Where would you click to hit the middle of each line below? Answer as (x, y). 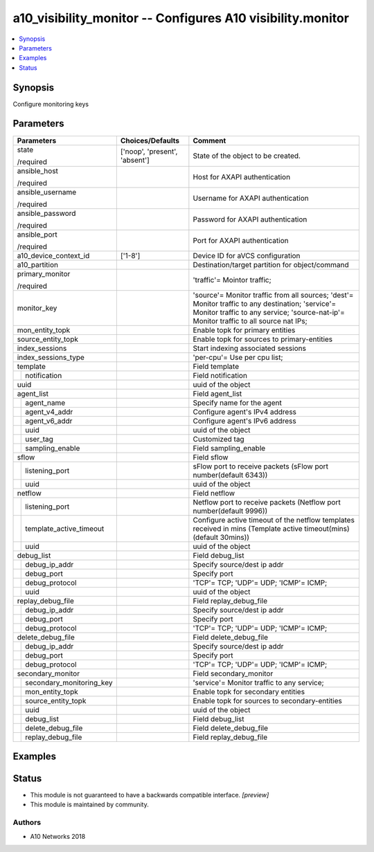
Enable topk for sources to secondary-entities (267, 700)
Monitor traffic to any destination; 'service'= (265, 303)
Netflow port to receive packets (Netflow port (267, 502)
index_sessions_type (51, 357)
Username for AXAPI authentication (251, 198)
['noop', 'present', (149, 151)
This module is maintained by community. (89, 805)
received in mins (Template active (248, 528)
